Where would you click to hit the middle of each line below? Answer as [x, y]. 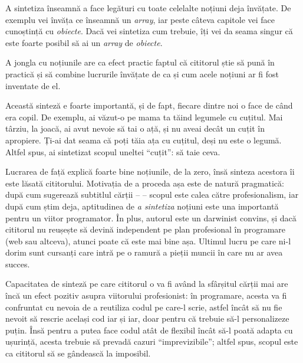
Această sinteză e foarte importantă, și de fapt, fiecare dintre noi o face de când [149, 105]
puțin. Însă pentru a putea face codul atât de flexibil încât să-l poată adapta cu [149, 330]
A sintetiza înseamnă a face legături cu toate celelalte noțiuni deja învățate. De [148, 8]
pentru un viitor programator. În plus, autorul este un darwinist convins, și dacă [151, 218]
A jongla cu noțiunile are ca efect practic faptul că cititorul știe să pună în [140, 62]
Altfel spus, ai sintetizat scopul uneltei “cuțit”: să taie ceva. [113, 151]
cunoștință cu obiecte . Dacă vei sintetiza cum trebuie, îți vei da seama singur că [149, 31]
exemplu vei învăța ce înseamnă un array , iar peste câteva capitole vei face [140, 19]
